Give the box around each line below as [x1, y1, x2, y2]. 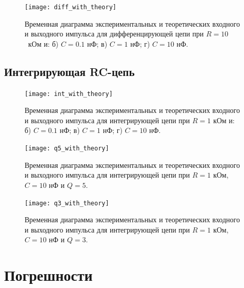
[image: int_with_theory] [25, 90, 113, 98]
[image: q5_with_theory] [25, 145, 109, 152]
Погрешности [4, 264, 93, 285]
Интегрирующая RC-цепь [4, 63, 135, 79]
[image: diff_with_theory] [25, 4, 116, 11]
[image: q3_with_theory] [25, 199, 109, 207]
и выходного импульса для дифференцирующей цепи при [25, 28, 204, 39]
